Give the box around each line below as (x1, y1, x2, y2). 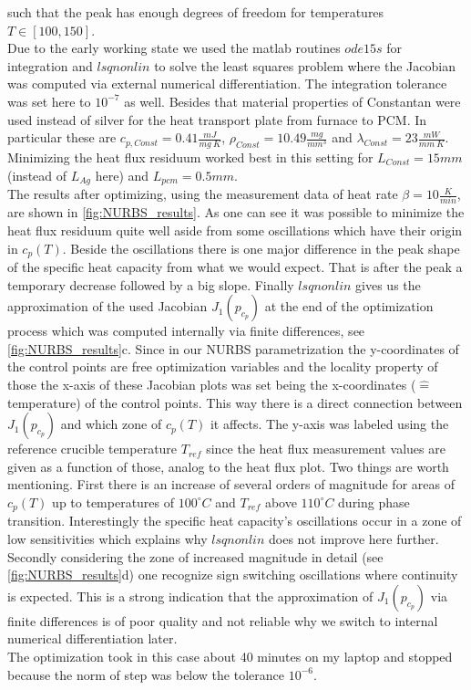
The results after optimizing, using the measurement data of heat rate (7, 184, 398, 204)
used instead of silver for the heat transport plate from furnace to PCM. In (7, 110, 427, 129)
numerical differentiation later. (7, 629, 178, 648)
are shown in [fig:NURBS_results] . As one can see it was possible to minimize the (7, 203, 465, 222)
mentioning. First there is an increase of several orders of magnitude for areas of (7, 475, 455, 494)
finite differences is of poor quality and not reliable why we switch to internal (7, 611, 438, 630)
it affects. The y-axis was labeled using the (210, 414, 449, 434)
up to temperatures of (52, 492, 175, 511)
